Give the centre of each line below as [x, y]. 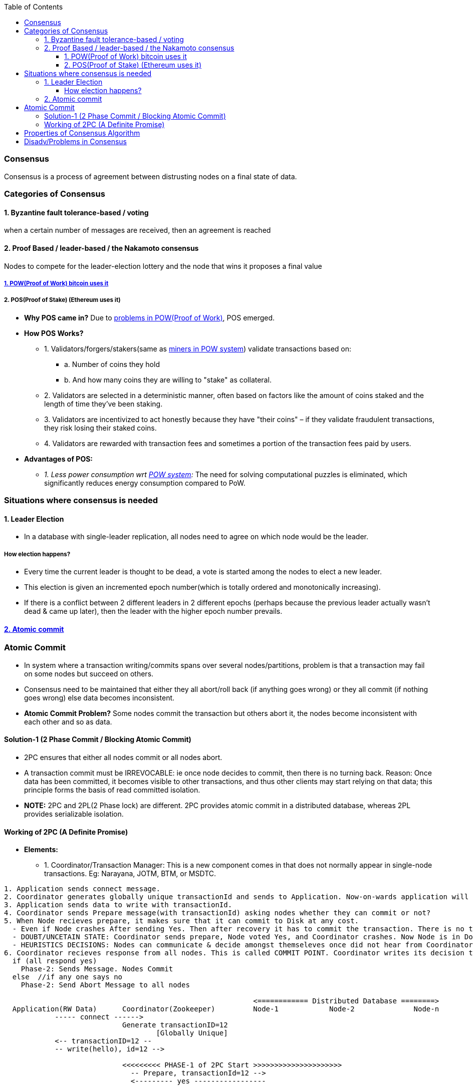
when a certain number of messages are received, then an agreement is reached [138, 230]
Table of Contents [34, 7]
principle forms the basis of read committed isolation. [112, 790]
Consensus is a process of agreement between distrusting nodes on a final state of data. [151, 176]
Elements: [41, 850]
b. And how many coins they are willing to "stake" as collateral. [168, 380]
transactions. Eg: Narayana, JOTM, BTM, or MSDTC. [130, 874]
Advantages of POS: [59, 459]
